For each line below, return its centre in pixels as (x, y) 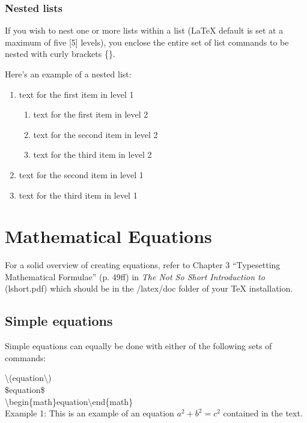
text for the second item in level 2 (96, 134)
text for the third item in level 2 (93, 154)
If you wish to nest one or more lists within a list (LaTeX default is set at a (144, 30)
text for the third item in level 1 (78, 195)
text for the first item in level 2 (91, 114)
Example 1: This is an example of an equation (90, 413)
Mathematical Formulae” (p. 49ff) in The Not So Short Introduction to (135, 276)
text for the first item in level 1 (76, 94)
